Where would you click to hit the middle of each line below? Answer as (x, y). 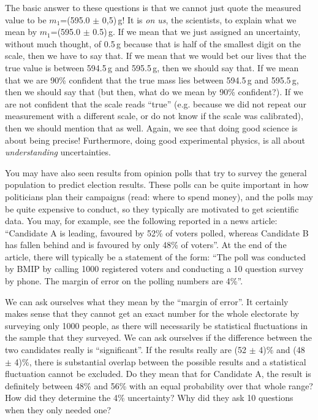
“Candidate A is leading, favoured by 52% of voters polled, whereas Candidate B (157, 232)
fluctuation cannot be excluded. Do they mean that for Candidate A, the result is (158, 374)
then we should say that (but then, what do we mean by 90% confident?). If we (154, 92)
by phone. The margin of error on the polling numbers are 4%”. (124, 281)
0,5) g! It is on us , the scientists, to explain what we (199, 19)
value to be (26, 19)
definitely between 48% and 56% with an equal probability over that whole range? (159, 385)
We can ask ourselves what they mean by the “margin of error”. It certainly (147, 301)
